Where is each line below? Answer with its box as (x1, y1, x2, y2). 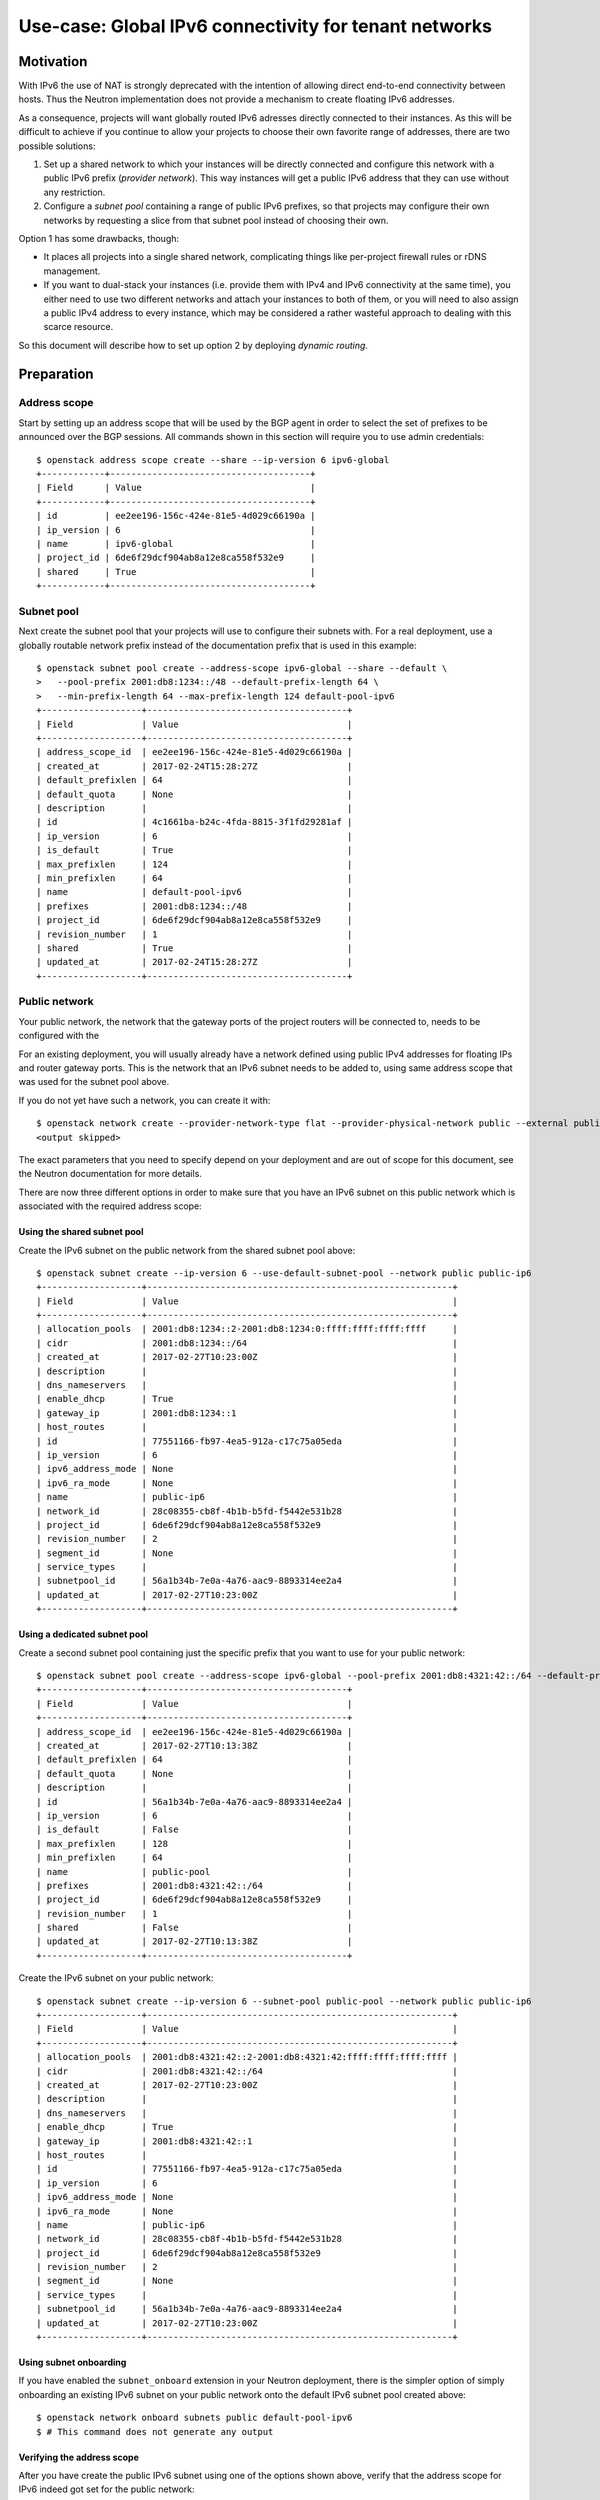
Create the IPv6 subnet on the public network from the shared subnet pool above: (18, 1244, 356, 1256)
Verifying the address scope (18, 2451, 140, 2463)
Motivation (18, 53, 88, 70)
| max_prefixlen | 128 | (36, 1838, 353, 1849)
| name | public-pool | (36, 1866, 353, 1877)
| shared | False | (36, 1922, 353, 1934)
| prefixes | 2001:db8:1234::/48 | (36, 900, 353, 912)
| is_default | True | (36, 845, 353, 856)
